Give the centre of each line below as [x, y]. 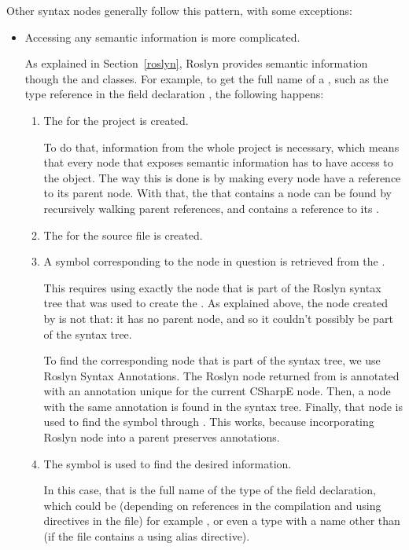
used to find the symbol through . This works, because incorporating [209, 422]
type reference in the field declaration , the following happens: [174, 94]
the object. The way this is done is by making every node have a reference [222, 177]
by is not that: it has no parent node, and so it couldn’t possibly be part [218, 318]
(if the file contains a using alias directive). [147, 536]
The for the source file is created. [123, 235]
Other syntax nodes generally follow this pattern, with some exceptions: [179, 10]
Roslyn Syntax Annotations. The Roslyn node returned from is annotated [221, 375]
